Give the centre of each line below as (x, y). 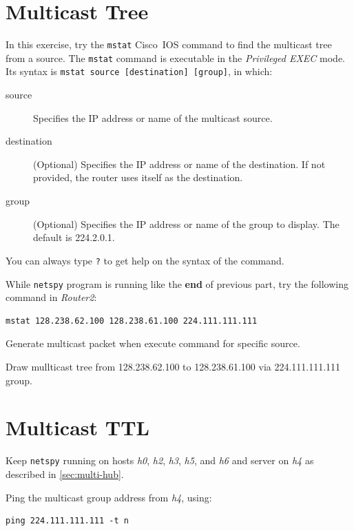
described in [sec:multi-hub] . (65, 473)
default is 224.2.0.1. (74, 237)
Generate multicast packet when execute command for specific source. (153, 343)
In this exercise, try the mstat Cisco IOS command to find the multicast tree (169, 44)
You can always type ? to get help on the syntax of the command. (145, 260)
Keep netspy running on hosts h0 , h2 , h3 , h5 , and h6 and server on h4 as (160, 460)
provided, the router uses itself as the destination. (138, 177)
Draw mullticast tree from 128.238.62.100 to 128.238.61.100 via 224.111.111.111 (173, 366)
